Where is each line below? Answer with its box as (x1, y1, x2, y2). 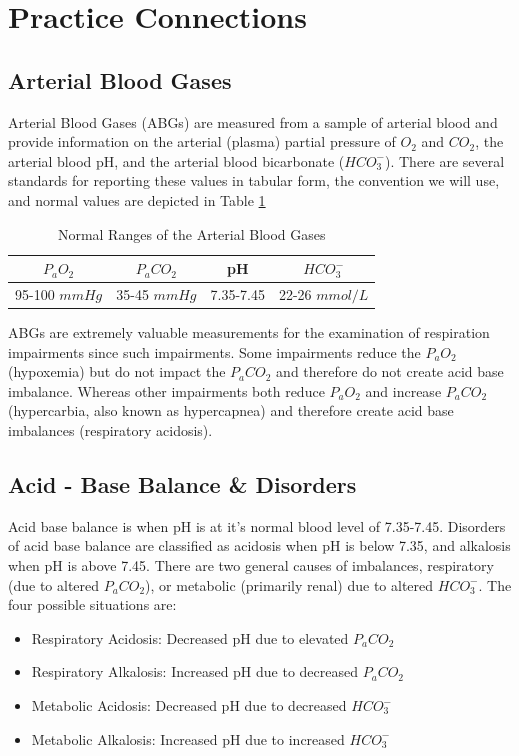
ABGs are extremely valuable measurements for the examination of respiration (8, 322, 490, 343)
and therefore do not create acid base (276, 361, 504, 382)
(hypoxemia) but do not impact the (8, 361, 226, 382)
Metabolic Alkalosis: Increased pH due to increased (31, 728, 345, 749)
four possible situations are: (8, 594, 177, 615)
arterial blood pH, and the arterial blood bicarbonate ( (8, 150, 345, 171)
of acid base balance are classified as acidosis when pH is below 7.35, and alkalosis (8, 535, 511, 556)
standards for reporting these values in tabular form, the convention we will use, (8, 170, 500, 191)
